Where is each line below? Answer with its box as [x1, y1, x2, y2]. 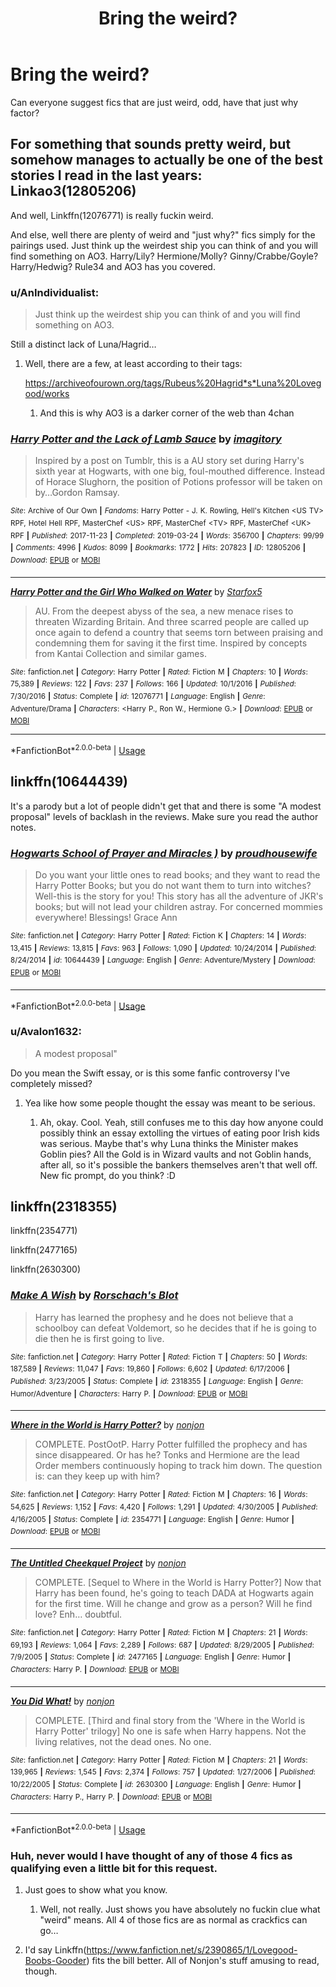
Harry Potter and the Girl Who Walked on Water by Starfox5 [10, 585, 263, 597]
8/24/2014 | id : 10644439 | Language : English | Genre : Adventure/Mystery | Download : [10, 955, 316, 966]
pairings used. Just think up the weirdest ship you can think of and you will [10, 239, 318, 251]
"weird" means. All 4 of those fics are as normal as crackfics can [39, 1914, 308, 1926]
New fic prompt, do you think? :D [39, 1169, 176, 1181]
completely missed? [10, 1077, 93, 1089]
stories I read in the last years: [10, 167, 203, 184]
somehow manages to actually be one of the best [10, 152, 323, 169]
